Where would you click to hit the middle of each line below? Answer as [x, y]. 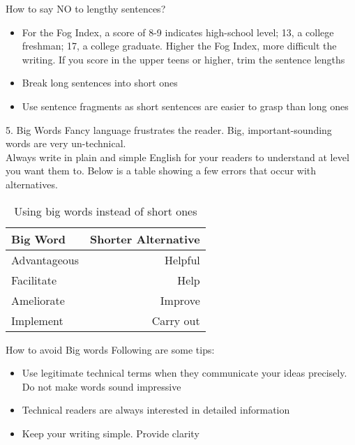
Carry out [176, 320]
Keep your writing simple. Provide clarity [111, 433]
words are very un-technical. [66, 143]
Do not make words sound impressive [101, 386]
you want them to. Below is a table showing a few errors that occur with [161, 171]
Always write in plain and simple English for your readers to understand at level [177, 157]
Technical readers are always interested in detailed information [156, 410]
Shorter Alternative [145, 239]
